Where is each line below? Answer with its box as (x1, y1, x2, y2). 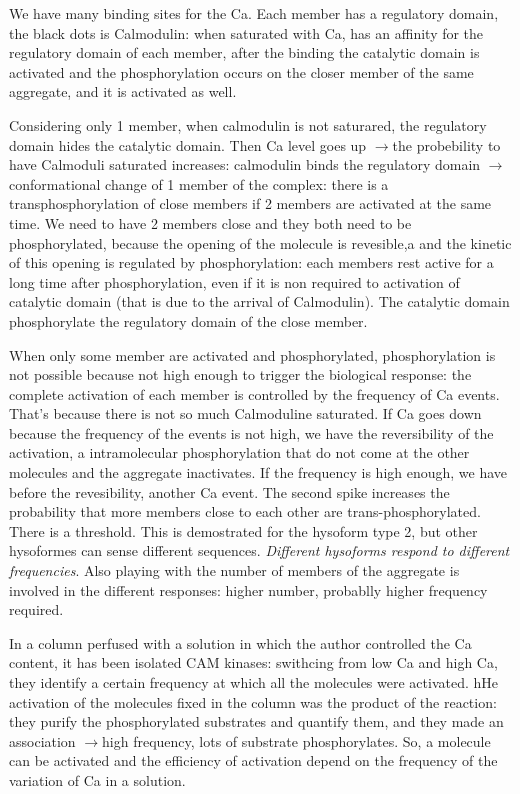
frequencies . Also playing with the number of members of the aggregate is (9, 560, 460, 581)
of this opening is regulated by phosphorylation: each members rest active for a (9, 252, 494, 273)
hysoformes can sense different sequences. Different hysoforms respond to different (9, 540, 510, 561)
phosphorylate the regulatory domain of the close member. (9, 310, 368, 331)
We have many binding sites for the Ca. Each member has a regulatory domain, (9, 3, 499, 23)
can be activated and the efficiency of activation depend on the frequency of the (9, 750, 498, 771)
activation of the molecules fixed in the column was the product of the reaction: (9, 691, 497, 712)
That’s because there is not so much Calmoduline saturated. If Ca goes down (9, 403, 482, 424)
